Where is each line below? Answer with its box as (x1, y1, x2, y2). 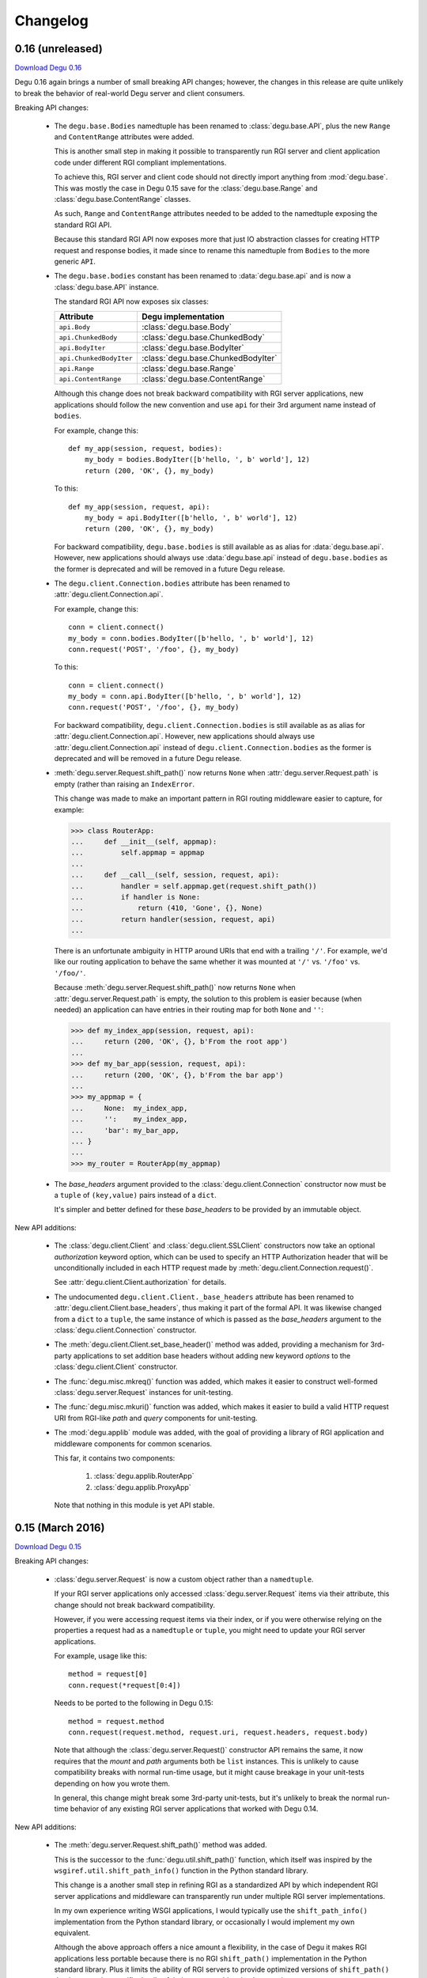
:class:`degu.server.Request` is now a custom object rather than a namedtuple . (54, 1574, 314, 1584)
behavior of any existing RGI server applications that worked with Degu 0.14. (70, 1804, 319, 1813)
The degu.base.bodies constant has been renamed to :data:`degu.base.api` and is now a (54, 271, 351, 281)
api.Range (59, 364, 95, 373)
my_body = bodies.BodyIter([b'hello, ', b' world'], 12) (84, 455, 310, 464)
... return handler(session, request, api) (70, 915, 276, 923)
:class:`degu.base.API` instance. (54, 282, 160, 292)
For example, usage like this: (54, 1651, 148, 1661)
